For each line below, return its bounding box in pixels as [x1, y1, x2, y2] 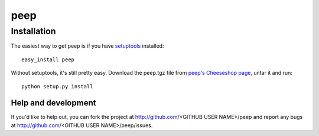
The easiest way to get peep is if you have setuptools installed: [11, 42, 164, 49]
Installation [11, 26, 56, 37]
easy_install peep [21, 56, 75, 63]
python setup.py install [21, 83, 93, 89]
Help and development [11, 98, 96, 108]
